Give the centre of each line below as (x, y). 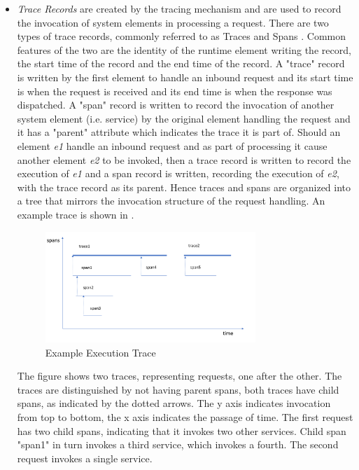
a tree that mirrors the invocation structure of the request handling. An (171, 201)
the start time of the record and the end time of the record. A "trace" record (181, 63)
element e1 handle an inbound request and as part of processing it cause (172, 145)
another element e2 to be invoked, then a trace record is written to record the (184, 159)
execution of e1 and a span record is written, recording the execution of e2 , (178, 173)
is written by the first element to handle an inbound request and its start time (185, 77)
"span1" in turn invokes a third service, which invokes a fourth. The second (178, 444)
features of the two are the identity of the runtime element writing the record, (184, 49)
